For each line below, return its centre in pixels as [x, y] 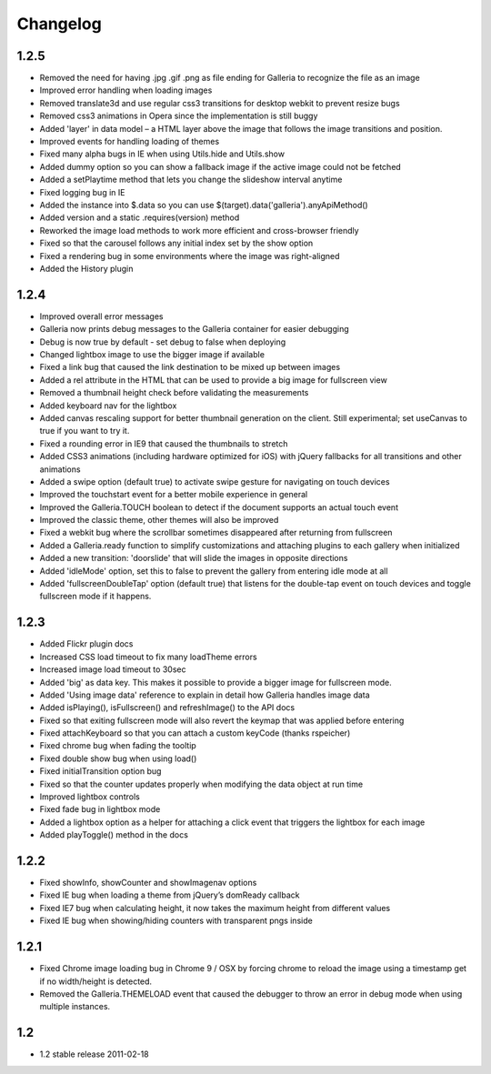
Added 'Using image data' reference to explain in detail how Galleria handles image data [205, 695]
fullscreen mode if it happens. [95, 597]
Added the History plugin [86, 268]
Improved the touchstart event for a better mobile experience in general [174, 495]
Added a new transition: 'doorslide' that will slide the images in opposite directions [194, 558]
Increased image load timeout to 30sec [113, 669]
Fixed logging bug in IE [82, 192]
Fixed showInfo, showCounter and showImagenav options [148, 883]
